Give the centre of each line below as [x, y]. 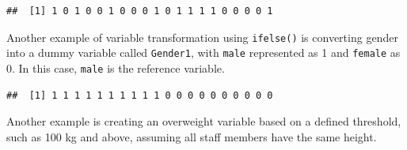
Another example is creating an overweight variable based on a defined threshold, [204, 121]
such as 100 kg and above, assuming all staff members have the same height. [192, 136]
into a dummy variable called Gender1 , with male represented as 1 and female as [203, 52]
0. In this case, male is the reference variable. [116, 67]
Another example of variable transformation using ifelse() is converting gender [202, 37]
